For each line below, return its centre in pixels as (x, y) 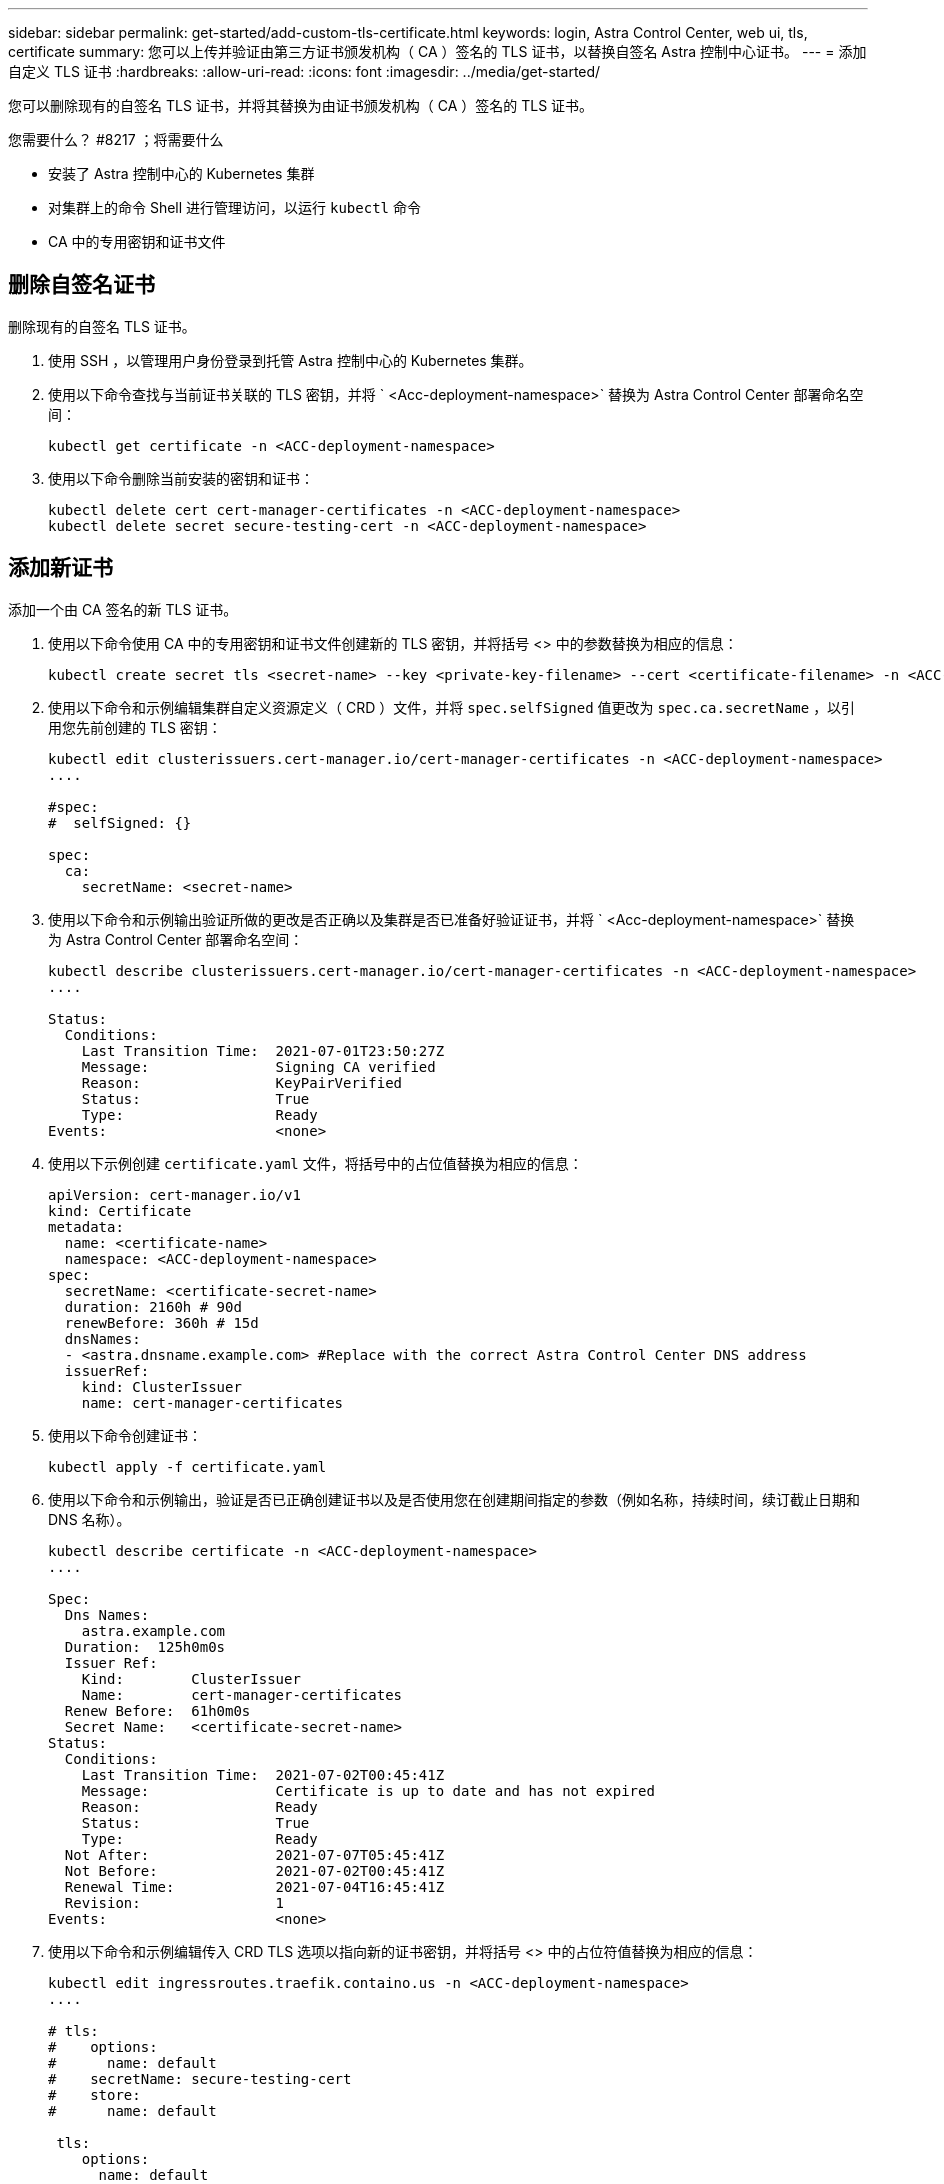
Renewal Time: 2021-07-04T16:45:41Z (254, 1886)
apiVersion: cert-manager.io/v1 (174, 1194)
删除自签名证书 (81, 285)
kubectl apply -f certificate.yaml (187, 1466)
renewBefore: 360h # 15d (161, 1322)
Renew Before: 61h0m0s (157, 1710)
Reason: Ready (199, 1806)
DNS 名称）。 (89, 1519)
